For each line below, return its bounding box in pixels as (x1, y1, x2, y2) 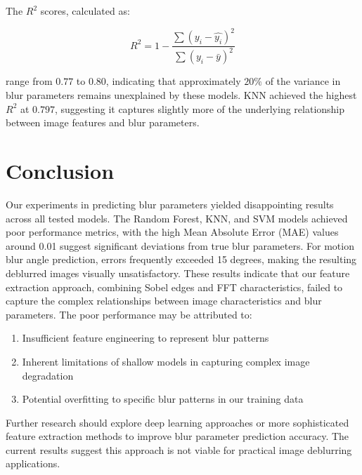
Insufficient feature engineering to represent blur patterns (22, 330, 269, 345)
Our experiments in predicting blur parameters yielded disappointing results (6, 196, 334, 211)
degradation (22, 368, 74, 382)
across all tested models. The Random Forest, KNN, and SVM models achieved (6, 210, 348, 225)
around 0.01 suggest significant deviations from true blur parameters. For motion (6, 238, 354, 253)
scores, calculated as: (40, 4, 130, 18)
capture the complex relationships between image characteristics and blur (6, 293, 322, 308)
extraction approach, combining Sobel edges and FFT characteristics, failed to (6, 279, 343, 294)
